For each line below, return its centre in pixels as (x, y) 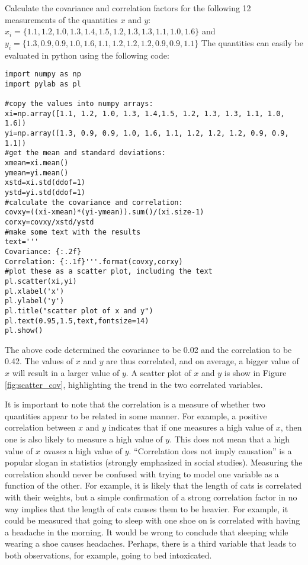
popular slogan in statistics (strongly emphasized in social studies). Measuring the (154, 462)
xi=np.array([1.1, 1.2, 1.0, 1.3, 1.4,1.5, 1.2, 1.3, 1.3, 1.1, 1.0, (145, 113)
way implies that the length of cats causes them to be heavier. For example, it (147, 508)
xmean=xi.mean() (37, 163)
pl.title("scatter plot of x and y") (79, 311)
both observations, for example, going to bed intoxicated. (108, 555)
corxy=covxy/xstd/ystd (49, 222)
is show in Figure (255, 373)
